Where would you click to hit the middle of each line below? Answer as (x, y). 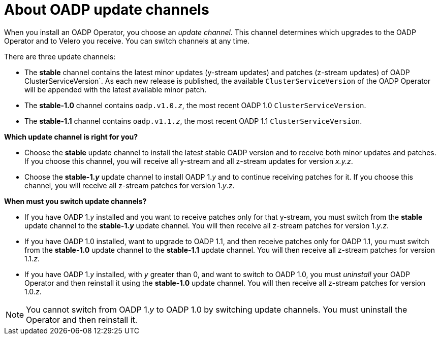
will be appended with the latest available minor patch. (116, 89)
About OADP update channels (107, 10)
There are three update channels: (60, 56)
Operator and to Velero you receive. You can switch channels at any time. (127, 41)
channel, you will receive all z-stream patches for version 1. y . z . (130, 185)
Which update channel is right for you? (71, 137)
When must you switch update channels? (75, 201)
